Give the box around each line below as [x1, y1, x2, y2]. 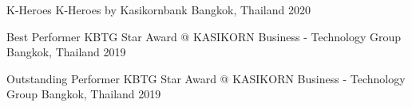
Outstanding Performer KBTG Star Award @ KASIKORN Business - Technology [6, 70, 406, 86]
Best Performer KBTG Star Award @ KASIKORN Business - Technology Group [6, 28, 402, 44]
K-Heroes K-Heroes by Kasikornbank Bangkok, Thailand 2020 [6, 2, 311, 17]
